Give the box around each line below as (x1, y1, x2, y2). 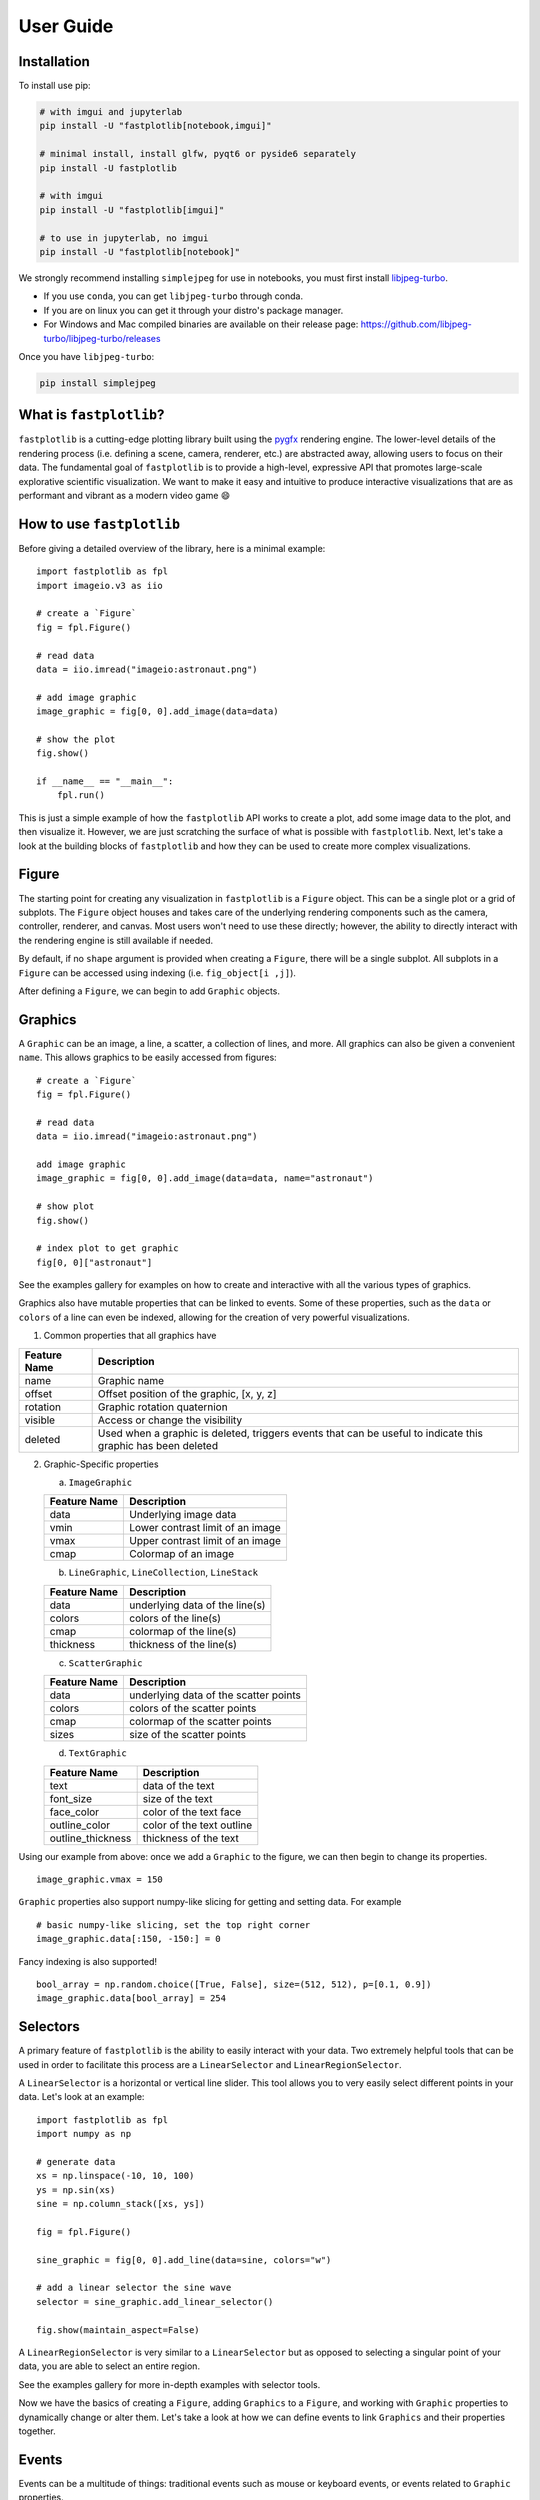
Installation (18, 53, 90, 70)
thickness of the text (142, 1831, 240, 1845)
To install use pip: (18, 80, 91, 92)
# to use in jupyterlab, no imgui (39, 232, 209, 244)
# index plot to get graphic (36, 1243, 179, 1254)
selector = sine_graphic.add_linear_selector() (36, 2296, 274, 2307)
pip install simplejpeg (39, 377, 157, 389)
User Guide (18, 15, 114, 37)
